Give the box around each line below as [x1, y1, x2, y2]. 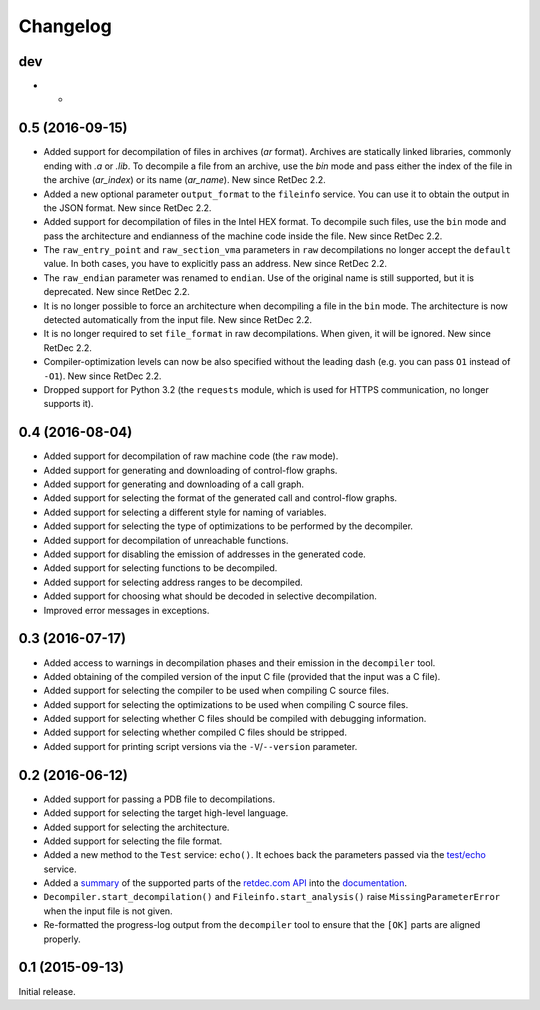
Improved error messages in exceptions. [43, 604, 210, 616]
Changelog [18, 15, 112, 37]
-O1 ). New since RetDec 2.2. [43, 370, 162, 382]
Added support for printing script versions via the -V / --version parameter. [43, 740, 358, 752]
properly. [43, 933, 81, 945]
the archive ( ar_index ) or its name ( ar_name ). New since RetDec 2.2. [43, 174, 327, 186]
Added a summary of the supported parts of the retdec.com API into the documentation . [43, 877, 408, 889]
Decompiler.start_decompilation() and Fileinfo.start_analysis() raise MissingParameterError [43, 891, 500, 903]
